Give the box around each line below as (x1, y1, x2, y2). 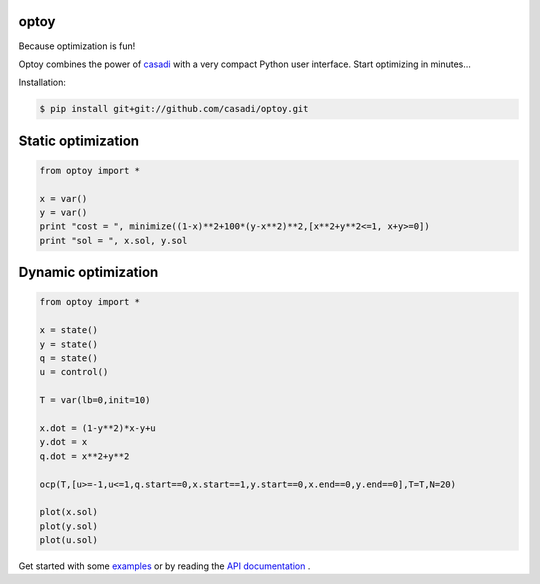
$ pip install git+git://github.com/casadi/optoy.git (39, 103, 309, 115)
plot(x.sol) (39, 506, 99, 518)
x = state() (39, 325, 99, 336)
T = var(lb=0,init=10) (39, 395, 151, 406)
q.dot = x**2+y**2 (39, 450, 130, 462)
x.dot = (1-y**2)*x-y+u (39, 422, 157, 434)
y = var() (39, 207, 88, 219)
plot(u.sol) (39, 535, 99, 546)
